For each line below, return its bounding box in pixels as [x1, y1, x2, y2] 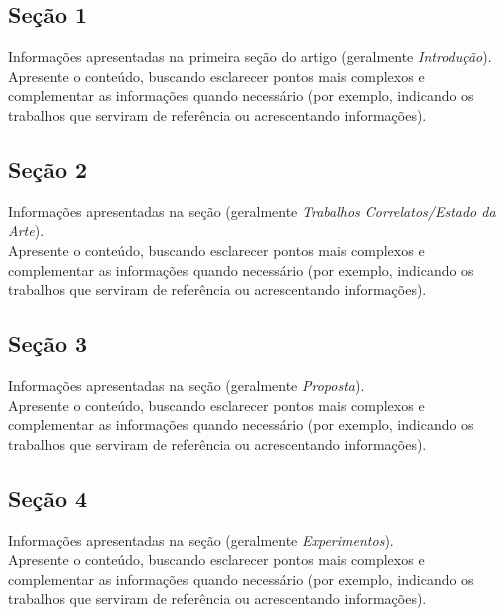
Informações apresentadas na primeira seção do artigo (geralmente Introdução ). [8, 46, 492, 67]
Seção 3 [8, 328, 88, 359]
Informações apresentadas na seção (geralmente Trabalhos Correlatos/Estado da [8, 200, 496, 221]
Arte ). [8, 220, 45, 241]
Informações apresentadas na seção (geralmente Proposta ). [8, 374, 365, 395]
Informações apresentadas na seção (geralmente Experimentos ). [8, 529, 394, 550]
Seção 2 [8, 153, 88, 184]
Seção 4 [8, 482, 88, 513]
